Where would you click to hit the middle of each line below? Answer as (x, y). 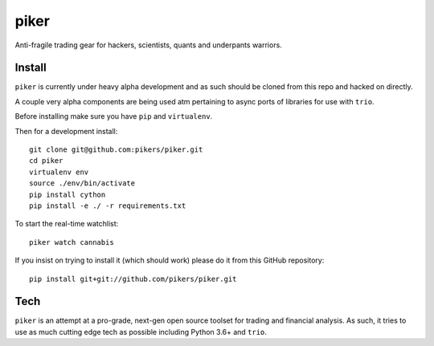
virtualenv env (59, 172)
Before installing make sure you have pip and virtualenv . (114, 116)
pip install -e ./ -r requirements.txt (108, 206)
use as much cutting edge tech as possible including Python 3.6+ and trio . (141, 332)
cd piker (46, 161)
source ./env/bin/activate (82, 183)
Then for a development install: (66, 131)
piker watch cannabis (72, 242)
